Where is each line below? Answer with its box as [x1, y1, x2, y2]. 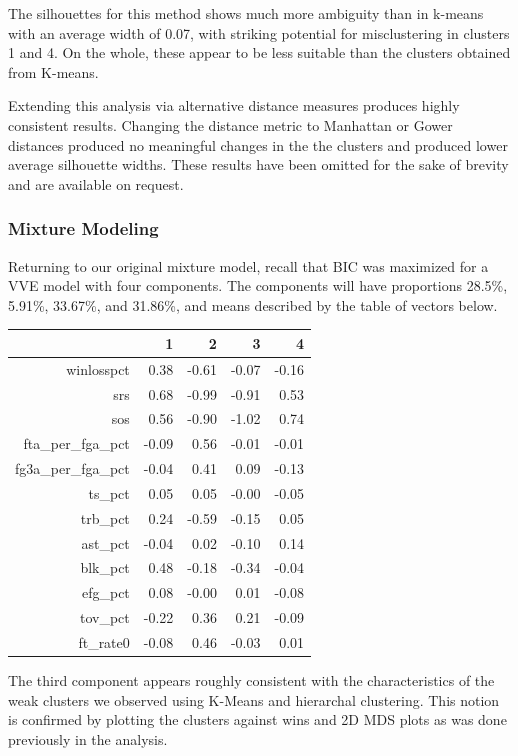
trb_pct [80, 507, 130, 528]
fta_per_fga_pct [23, 433, 130, 454]
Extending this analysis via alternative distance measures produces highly [8, 95, 460, 116]
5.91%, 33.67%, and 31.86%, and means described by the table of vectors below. [8, 294, 498, 315]
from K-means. [8, 61, 99, 82]
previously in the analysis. [8, 728, 168, 749]
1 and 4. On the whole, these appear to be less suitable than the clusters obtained [8, 42, 511, 63]
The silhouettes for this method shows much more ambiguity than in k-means [8, 3, 484, 23]
